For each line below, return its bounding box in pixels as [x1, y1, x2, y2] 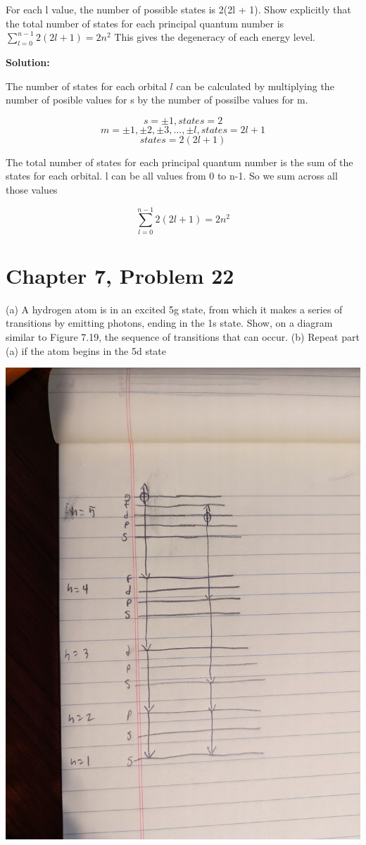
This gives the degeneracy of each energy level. [114, 30, 315, 44]
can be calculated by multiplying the [176, 78, 334, 93]
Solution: [6, 54, 50, 69]
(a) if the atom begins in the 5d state [6, 343, 167, 358]
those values [6, 182, 58, 196]
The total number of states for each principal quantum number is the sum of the [6, 154, 353, 169]
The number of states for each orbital [6, 78, 167, 93]
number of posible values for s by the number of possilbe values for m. [6, 92, 308, 107]
